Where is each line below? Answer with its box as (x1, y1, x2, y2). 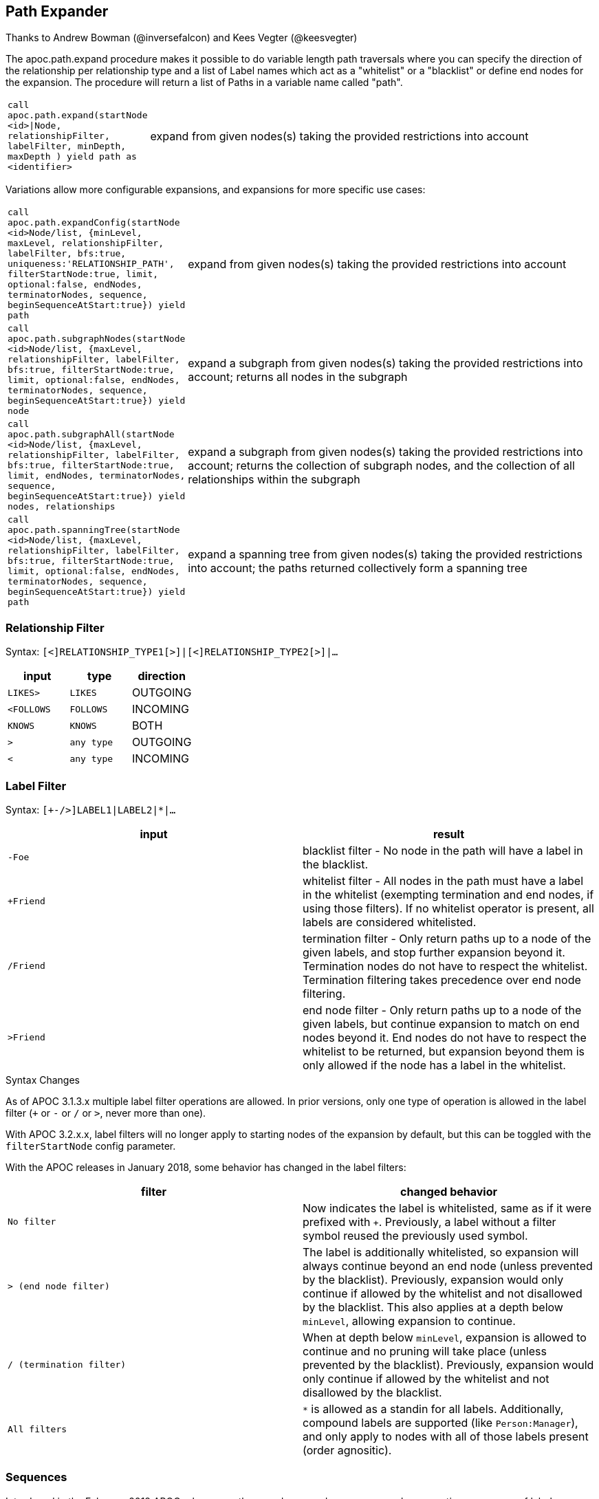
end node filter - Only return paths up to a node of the (303, 1003, 582, 1017)
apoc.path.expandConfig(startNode (8, 217, 180, 228)
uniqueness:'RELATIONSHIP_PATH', (8, 259, 175, 270)
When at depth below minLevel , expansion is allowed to (303, 1330, 587, 1344)
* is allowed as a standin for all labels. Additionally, (303, 1401, 564, 1416)
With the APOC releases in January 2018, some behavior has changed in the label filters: (6, 1161, 406, 1173)
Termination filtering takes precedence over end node (303, 972, 581, 987)
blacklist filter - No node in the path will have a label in (303, 843, 583, 857)
